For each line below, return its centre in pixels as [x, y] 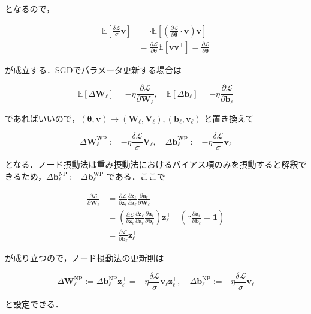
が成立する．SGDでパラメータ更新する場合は [93, 69]
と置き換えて [229, 118]
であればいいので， [43, 118]
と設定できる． [34, 304]
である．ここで [136, 176]
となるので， [30, 8]
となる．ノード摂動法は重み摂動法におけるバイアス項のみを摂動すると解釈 [152, 164]
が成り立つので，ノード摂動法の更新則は [84, 258]
